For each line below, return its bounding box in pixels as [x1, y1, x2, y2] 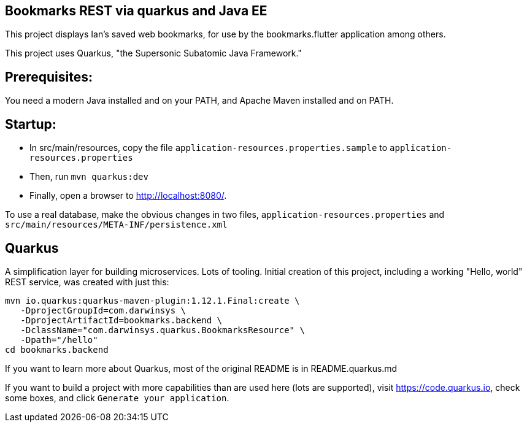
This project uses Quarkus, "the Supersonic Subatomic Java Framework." [5, 48, 302, 59]
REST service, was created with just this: [5, 276, 169, 287]
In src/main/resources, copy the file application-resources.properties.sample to [29, 142, 388, 153]
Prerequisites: [5, 69, 93, 85]
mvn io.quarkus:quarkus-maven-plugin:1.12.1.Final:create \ [5, 295, 300, 306]
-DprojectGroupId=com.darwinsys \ [20, 305, 187, 315]
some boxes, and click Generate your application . [5, 392, 229, 403]
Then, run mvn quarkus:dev [29, 171, 148, 182]
